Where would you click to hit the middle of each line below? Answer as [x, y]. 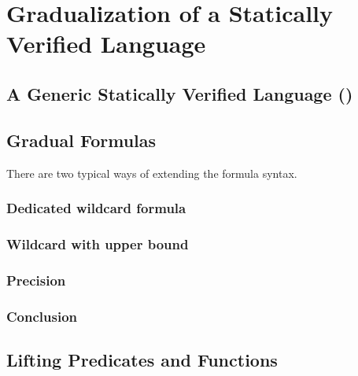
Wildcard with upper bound [98, 243]
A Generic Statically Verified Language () [180, 93]
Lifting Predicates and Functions [142, 359]
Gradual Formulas [81, 140]
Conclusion [42, 316]
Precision [36, 280]
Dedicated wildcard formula [96, 208]
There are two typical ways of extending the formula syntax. [152, 173]
